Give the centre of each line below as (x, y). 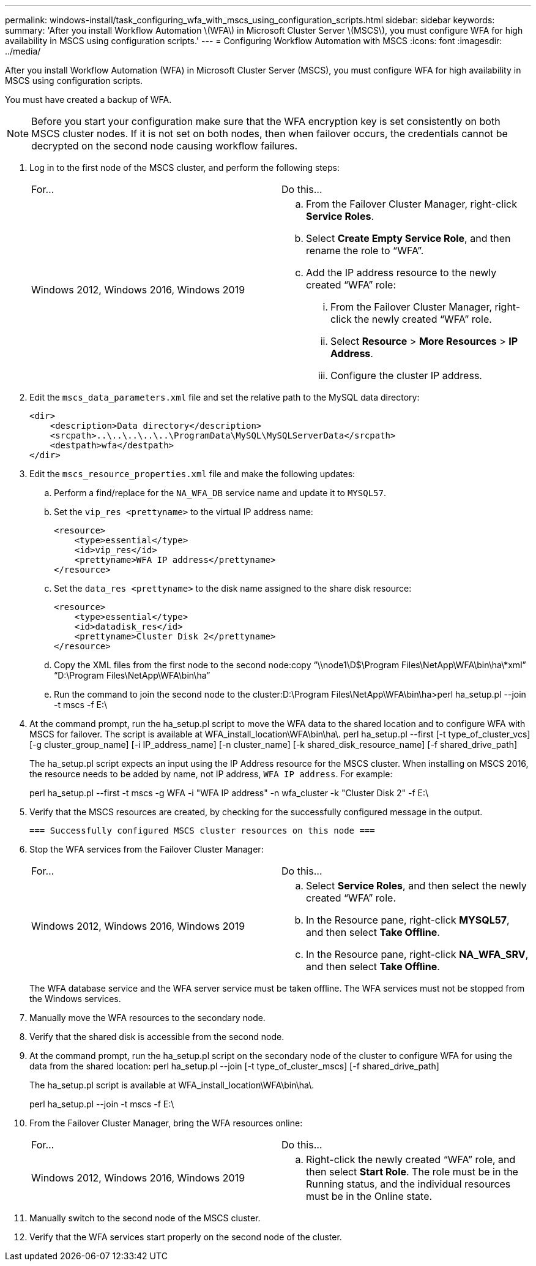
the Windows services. (75, 999)
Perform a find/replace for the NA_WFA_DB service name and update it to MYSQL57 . (220, 493)
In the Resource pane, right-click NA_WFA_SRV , (417, 954)
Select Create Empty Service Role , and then (408, 238)
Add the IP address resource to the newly (401, 273)
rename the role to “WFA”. (365, 251)
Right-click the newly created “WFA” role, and (411, 1159)
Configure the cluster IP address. (406, 375)
